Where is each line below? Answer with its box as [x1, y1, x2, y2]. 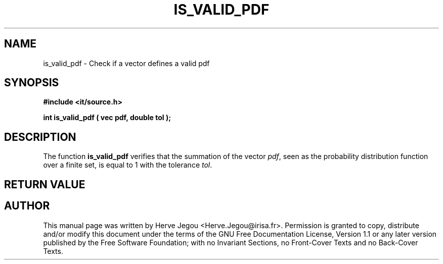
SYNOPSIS [4, 76, 59, 89]
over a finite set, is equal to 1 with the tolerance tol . [43, 161, 212, 170]
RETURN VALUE [4, 178, 85, 191]
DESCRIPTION [4, 130, 76, 143]
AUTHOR [4, 199, 50, 213]
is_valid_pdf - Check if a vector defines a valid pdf [43, 59, 210, 68]
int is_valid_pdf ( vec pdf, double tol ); [43, 113, 171, 122]
